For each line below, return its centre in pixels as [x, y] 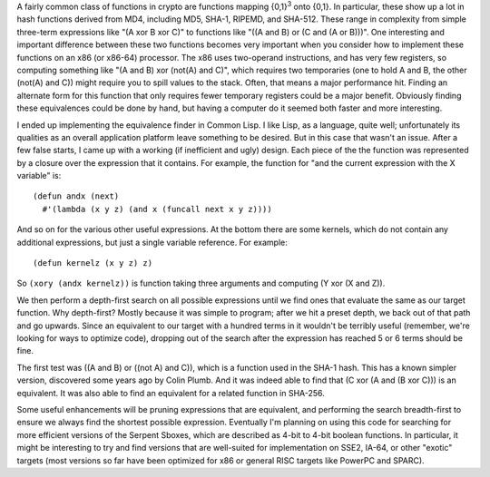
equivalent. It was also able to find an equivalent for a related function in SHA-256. [171, 393]
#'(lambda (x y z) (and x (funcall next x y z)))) [157, 209]
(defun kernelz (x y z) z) [93, 263]
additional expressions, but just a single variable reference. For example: [152, 242]
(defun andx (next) [76, 196]
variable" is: [39, 176]
